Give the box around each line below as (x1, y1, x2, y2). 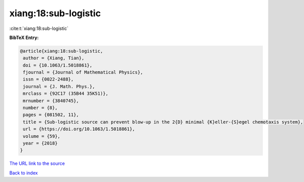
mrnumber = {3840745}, (23, 98, 80, 103)
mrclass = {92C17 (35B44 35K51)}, (23, 91, 108, 96)
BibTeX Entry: (9, 34, 39, 41)
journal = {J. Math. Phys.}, (23, 84, 95, 89)
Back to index (9, 170, 38, 176)
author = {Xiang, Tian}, (23, 55, 85, 61)
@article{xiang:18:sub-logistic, (20, 48, 103, 54)
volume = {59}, (23, 133, 61, 139)
